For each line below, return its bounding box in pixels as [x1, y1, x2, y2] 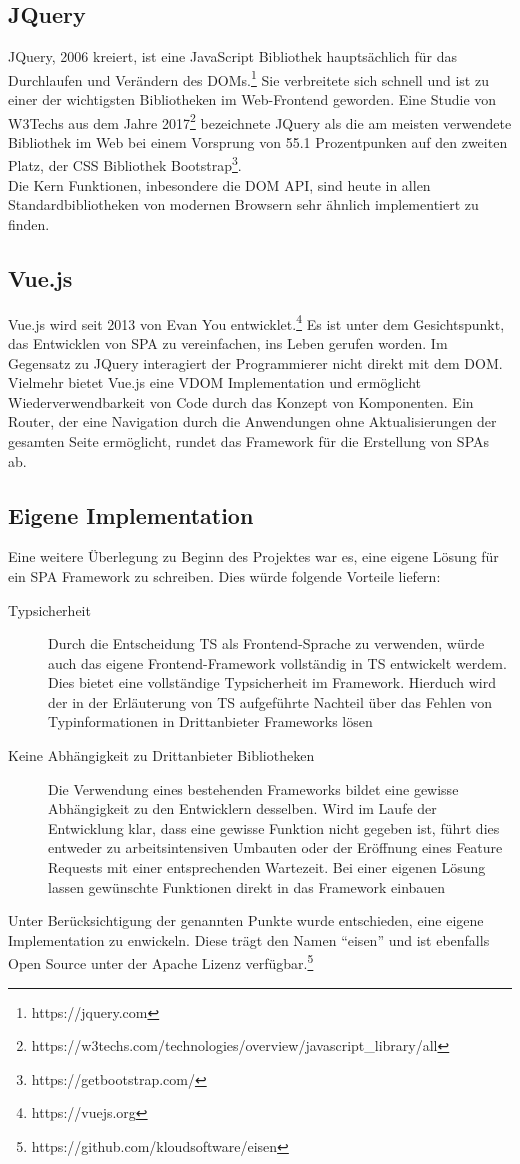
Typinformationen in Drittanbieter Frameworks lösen [48, 711, 373, 732]
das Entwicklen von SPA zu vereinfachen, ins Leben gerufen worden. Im [8, 332, 448, 353]
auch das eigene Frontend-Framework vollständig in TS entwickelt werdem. [48, 652, 507, 673]
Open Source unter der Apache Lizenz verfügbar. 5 [8, 950, 314, 974]
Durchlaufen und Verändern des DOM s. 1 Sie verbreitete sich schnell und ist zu [8, 66, 489, 90]
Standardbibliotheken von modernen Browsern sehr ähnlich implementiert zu [8, 194, 479, 215]
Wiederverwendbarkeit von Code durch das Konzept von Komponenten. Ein [8, 391, 474, 412]
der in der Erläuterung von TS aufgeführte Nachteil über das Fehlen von [48, 691, 493, 712]
